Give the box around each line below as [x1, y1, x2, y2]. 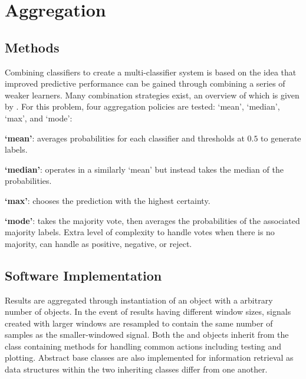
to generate [261, 131, 301, 144]
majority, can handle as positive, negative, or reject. [5, 237, 192, 249]
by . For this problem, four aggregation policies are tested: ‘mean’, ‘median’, [5, 100, 280, 113]
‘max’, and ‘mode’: [5, 111, 73, 124]
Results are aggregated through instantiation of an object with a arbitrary [5, 294, 273, 306]
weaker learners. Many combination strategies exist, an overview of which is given [5, 88, 300, 101]
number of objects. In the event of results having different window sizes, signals [5, 305, 291, 318]
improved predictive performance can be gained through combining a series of [5, 77, 285, 90]
